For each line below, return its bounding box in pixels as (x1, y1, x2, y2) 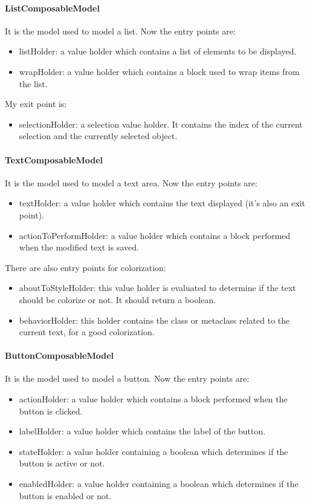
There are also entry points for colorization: (5, 261, 166, 273)
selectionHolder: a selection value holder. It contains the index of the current (19, 117, 303, 130)
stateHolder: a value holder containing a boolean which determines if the (19, 445, 288, 457)
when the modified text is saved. (19, 241, 139, 254)
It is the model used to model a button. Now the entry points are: (5, 372, 250, 385)
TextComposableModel (5, 153, 103, 166)
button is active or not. (19, 457, 105, 470)
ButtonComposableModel (5, 349, 114, 362)
